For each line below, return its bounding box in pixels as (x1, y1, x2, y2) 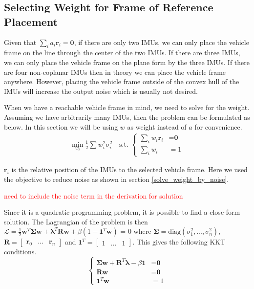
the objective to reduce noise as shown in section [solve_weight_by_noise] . (4, 174, 229, 184)
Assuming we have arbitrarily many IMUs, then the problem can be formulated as (4, 111, 250, 122)
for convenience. (194, 121, 242, 132)
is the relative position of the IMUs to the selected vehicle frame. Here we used (11, 164, 248, 175)
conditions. (4, 246, 37, 257)
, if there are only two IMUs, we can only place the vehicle (74, 37, 249, 47)
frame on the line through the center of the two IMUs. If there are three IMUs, (4, 47, 240, 58)
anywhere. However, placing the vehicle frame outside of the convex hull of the (4, 76, 239, 87)
